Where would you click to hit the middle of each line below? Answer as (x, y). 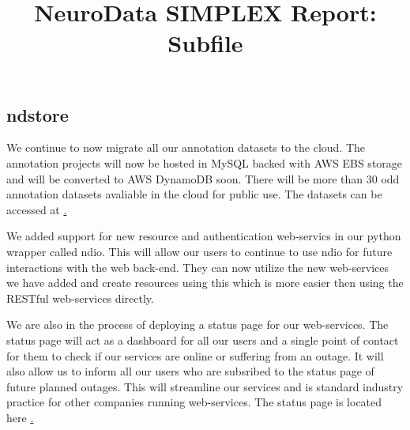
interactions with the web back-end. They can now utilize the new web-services (198, 267)
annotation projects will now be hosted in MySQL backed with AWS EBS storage (205, 162)
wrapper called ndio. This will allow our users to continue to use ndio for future (199, 251)
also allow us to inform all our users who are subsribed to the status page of (190, 371)
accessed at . (37, 209)
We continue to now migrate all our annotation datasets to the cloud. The (186, 147)
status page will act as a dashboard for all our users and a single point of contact (203, 339)
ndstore (38, 114)
